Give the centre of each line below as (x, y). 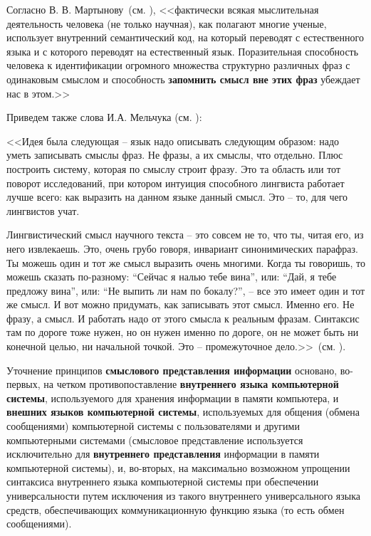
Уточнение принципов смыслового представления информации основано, (172, 370)
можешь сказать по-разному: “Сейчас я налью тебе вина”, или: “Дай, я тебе (172, 277)
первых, (23, 384)
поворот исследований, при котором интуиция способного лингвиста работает (176, 183)
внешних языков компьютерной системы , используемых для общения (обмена (183, 412)
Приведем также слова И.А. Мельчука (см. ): (104, 117)
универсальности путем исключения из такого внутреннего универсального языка (183, 495)
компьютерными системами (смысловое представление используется (155, 440)
